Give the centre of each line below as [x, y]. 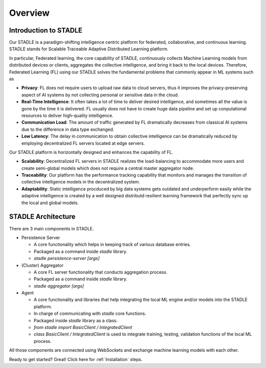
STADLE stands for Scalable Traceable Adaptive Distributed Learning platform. [89, 49]
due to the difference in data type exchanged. [68, 129]
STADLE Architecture [42, 217]
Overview [29, 13]
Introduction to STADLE [46, 30]
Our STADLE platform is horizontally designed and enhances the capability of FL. [91, 152]
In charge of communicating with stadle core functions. [90, 314]
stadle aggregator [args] [59, 286]
